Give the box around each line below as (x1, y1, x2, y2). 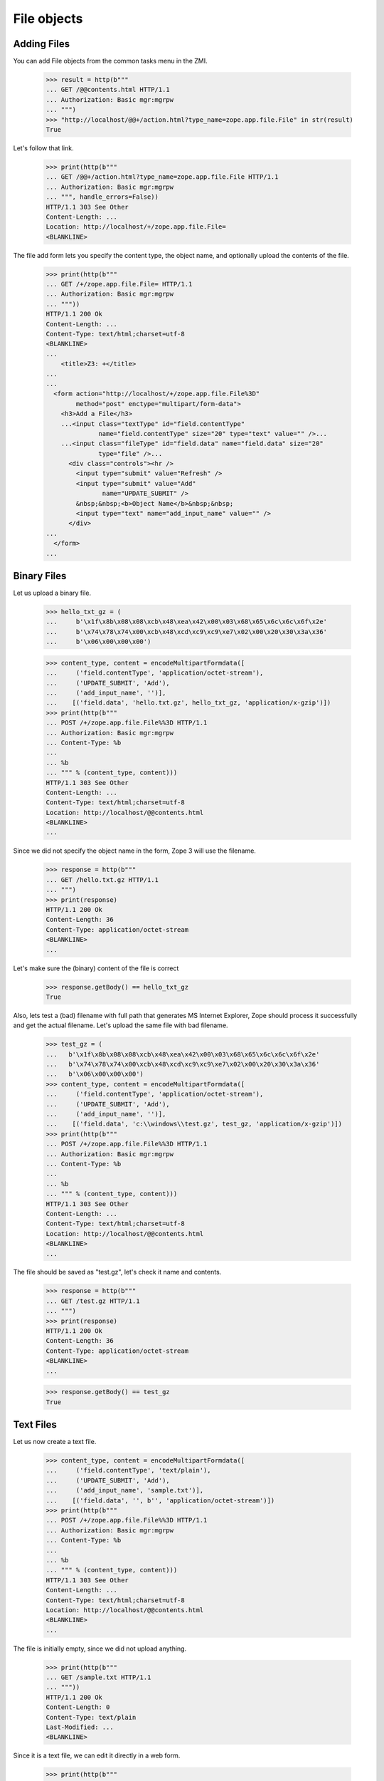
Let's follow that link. (13, 143, 74, 152)
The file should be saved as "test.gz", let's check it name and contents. (13, 1268, 222, 1277)
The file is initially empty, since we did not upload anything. (13, 1644, 187, 1653)
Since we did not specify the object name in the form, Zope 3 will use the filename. (13, 846, 256, 855)
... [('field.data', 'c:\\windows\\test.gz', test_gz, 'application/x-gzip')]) (46, 1120, 343, 1128)
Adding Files (13, 38, 70, 50)
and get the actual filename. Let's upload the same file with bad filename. (13, 1021, 228, 1029)
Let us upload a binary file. (13, 588, 92, 598)
